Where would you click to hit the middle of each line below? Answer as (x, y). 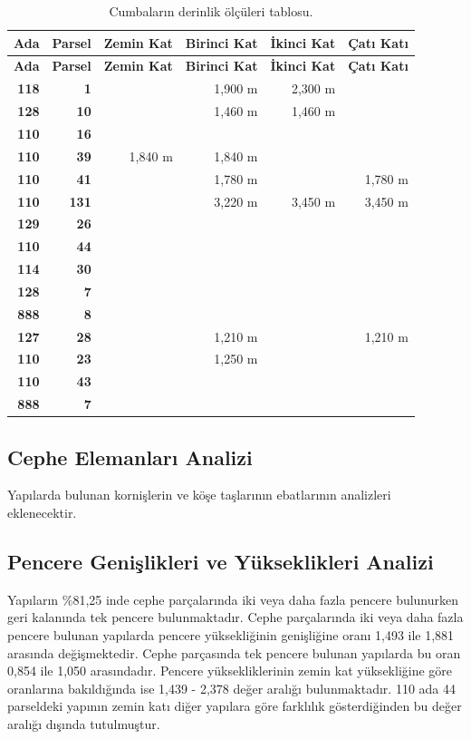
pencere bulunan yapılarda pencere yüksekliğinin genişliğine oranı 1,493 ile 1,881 (231, 634)
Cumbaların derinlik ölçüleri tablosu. (211, 11)
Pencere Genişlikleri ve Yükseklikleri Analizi (221, 561)
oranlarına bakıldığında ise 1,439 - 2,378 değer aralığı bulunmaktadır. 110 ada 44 (232, 688)
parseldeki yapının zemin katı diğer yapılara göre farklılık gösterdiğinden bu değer (235, 706)
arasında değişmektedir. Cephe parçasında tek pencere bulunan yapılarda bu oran (234, 652)
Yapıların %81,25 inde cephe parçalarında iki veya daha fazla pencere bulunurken (233, 599)
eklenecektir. (42, 512)
